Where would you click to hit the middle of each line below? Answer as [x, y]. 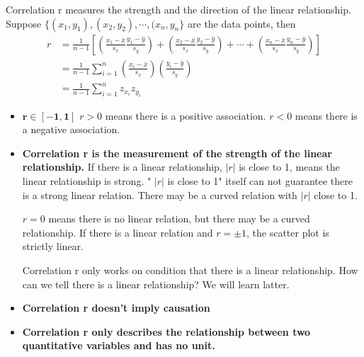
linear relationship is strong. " [87, 180]
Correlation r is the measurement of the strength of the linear [177, 153]
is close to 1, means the [289, 167]
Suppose [24, 23]
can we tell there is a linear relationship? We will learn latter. [156, 284]
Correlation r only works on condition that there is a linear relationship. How [190, 270]
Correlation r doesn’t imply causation [116, 308]
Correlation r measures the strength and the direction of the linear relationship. [178, 9]
